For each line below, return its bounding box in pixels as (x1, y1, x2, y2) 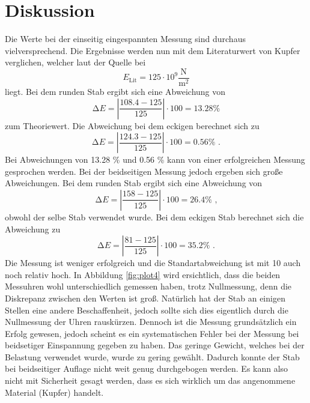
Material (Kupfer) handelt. (5, 386, 104, 398)
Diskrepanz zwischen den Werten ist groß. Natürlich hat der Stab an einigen (5, 291, 285, 304)
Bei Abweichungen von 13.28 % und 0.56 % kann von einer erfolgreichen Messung (5, 153, 305, 166)
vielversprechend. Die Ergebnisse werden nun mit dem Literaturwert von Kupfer (5, 44, 300, 56)
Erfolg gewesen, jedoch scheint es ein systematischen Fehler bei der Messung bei (5, 327, 299, 339)
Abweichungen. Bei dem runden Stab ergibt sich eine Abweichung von (5, 177, 263, 189)
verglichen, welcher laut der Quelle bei (5, 56, 146, 68)
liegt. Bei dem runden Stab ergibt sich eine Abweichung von (5, 85, 226, 97)
